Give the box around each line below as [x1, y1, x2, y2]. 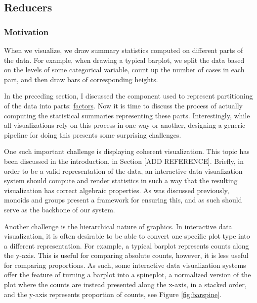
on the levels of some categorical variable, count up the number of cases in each [4, 64, 245, 75]
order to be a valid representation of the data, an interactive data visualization [4, 165, 243, 176]
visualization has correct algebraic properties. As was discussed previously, [4, 185, 229, 195]
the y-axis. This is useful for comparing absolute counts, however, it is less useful [4, 250, 249, 260]
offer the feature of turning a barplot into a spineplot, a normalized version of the [4, 269, 251, 280]
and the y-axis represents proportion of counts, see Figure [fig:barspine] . [4, 289, 222, 299]
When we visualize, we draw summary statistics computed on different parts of [4, 45, 243, 55]
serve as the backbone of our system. [4, 204, 115, 214]
